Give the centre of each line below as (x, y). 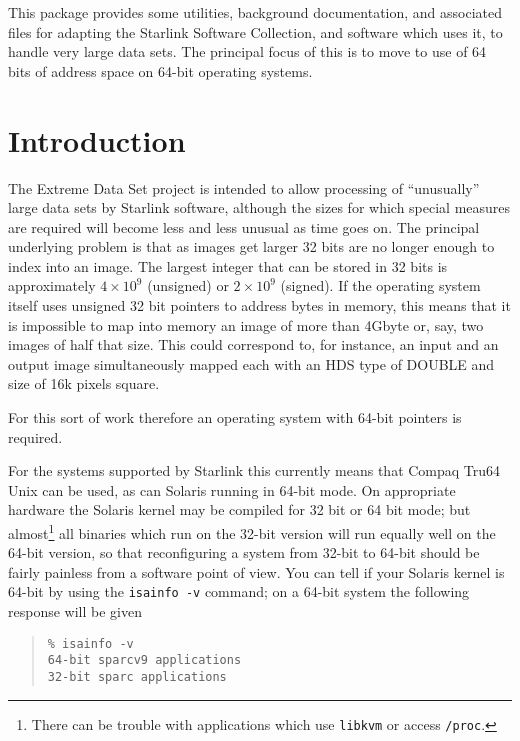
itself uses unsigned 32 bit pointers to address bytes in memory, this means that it (259, 305)
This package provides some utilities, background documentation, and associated (255, 12)
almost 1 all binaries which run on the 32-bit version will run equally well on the (252, 531)
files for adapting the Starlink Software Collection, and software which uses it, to (255, 31)
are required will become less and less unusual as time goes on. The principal (244, 226)
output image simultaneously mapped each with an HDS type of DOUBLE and (251, 363)
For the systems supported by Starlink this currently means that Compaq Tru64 (254, 470)
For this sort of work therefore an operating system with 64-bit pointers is (235, 417)
